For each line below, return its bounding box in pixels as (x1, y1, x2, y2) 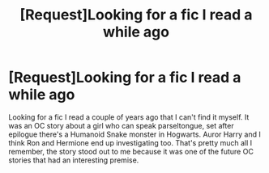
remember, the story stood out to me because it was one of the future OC (8, 146, 254, 156)
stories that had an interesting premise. (8, 155, 139, 165)
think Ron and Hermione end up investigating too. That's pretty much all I (8, 137, 253, 147)
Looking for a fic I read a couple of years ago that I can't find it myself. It (8, 112, 250, 122)
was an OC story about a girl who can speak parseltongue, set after (8, 120, 234, 130)
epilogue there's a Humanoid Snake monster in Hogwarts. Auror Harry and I (8, 129, 261, 139)
